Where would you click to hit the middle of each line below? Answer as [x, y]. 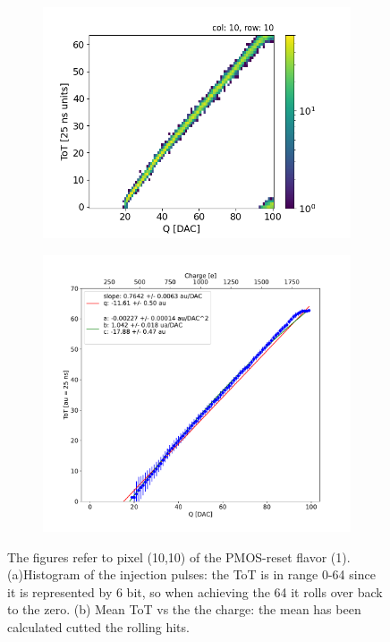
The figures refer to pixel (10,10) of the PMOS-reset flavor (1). [179, 556]
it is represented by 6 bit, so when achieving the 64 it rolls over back [195, 591]
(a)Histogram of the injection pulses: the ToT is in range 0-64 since [191, 574]
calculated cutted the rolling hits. [98, 626]
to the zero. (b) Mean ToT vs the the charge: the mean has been [184, 609]
